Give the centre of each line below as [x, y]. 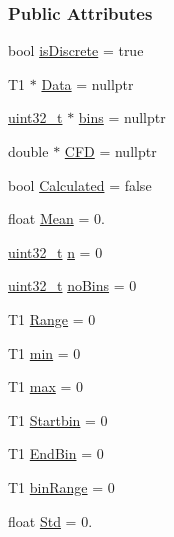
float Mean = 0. [56, 218]
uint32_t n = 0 [55, 251]
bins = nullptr [122, 117]
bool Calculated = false [80, 184]
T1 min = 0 [44, 352]
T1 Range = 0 [52, 318]
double [28, 151]
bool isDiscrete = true [76, 50]
